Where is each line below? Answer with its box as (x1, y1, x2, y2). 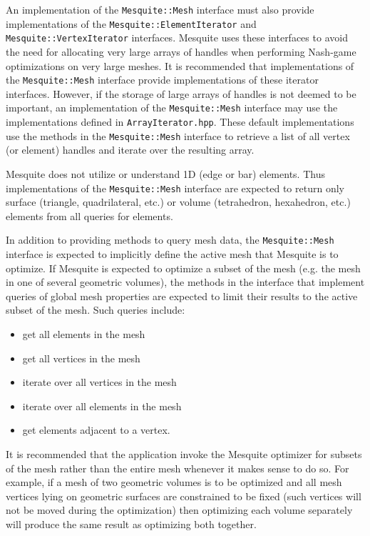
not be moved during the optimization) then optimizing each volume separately (6, 502, 353, 517)
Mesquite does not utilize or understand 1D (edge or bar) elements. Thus (6, 166, 325, 181)
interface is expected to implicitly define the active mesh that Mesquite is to (6, 247, 339, 262)
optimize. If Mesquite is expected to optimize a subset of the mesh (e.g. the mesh (6, 260, 361, 275)
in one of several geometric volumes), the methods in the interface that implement (6, 274, 365, 289)
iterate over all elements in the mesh (22, 398, 182, 413)
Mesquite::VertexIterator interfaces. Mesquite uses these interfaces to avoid (6, 30, 348, 45)
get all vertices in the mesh (22, 350, 140, 365)
